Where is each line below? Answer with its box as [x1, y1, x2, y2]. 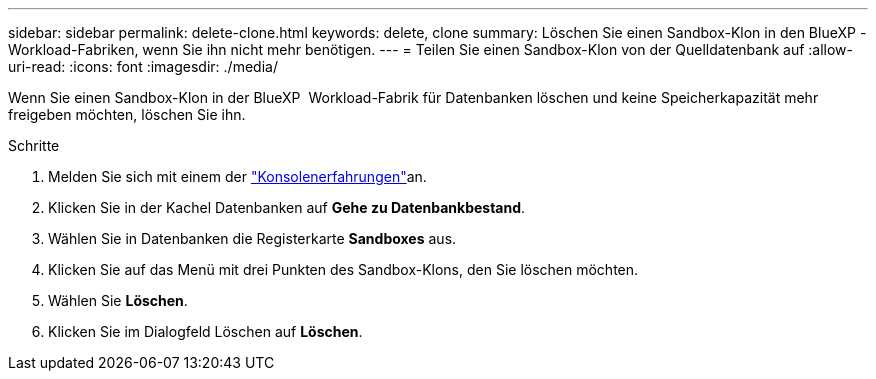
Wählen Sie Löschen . [48, 292, 188, 309]
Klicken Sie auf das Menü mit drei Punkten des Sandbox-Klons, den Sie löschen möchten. [48, 261, 639, 278]
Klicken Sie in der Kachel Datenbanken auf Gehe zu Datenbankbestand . [48, 199, 526, 216]
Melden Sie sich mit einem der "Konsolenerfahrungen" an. [48, 168, 427, 185]
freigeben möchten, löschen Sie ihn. [8, 106, 246, 123]
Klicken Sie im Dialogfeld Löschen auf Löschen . [48, 323, 363, 340]
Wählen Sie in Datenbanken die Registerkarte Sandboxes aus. [48, 230, 457, 247]
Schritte [8, 137, 60, 154]
